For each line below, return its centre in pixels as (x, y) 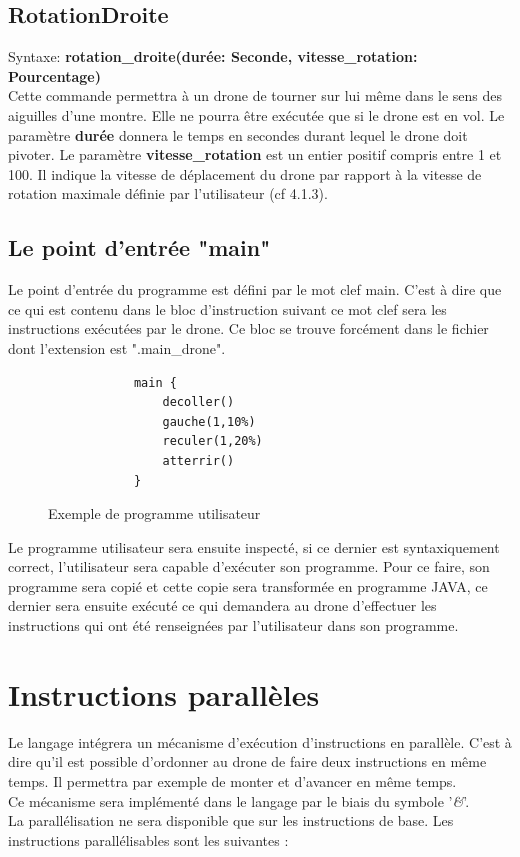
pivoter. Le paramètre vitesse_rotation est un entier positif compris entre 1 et (255, 154)
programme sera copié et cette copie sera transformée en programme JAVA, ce (248, 585)
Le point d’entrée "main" (139, 247)
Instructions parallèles (164, 693)
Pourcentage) (54, 75)
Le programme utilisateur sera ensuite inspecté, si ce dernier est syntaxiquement (254, 546)
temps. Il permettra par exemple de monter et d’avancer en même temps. (232, 780)
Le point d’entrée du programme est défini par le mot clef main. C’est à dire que (255, 289)
